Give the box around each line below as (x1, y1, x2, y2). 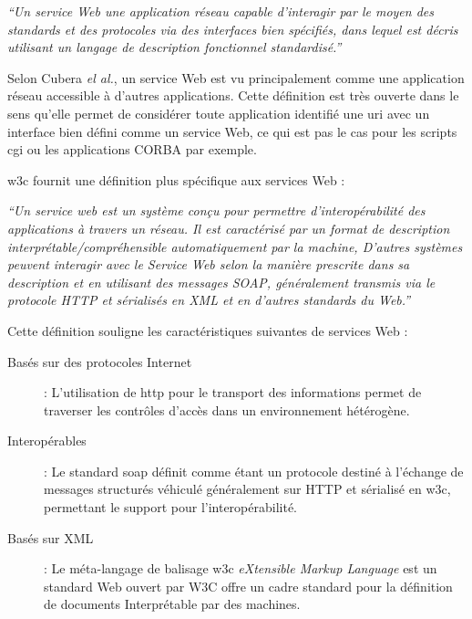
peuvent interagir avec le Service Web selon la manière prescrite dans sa (7, 255, 410, 274)
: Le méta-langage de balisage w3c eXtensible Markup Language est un (44, 559, 437, 578)
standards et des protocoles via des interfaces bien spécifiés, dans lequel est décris (7, 19, 458, 38)
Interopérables (7, 431, 87, 450)
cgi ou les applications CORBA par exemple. (7, 140, 257, 159)
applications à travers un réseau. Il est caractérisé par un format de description (7, 218, 450, 237)
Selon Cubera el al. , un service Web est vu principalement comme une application (7, 68, 465, 87)
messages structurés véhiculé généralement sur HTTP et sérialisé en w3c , (44, 479, 451, 498)
